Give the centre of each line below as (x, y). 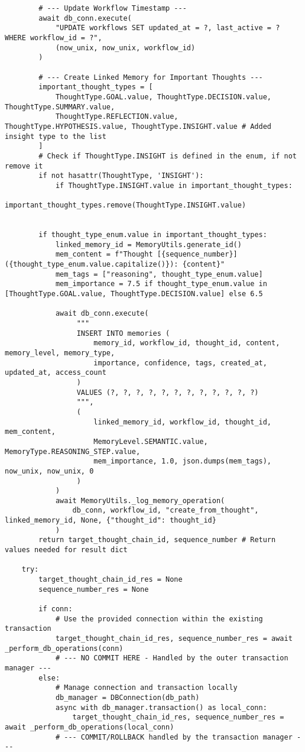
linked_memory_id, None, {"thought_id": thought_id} (111, 521)
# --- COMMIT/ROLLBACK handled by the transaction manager (174, 737)
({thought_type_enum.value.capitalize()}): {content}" (115, 265)
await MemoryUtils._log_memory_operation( (140, 500)
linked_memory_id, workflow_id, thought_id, (183, 422)
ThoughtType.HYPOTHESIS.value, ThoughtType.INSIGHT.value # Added (138, 126)
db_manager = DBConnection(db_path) (127, 697)
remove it (24, 166)
